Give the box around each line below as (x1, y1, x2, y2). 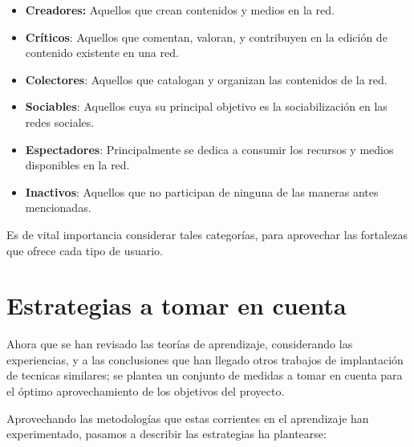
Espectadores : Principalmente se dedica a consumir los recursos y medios (25, 140, 394, 157)
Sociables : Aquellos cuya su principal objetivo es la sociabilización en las (25, 98, 388, 115)
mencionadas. (25, 199, 91, 216)
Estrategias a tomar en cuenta (6, 289, 347, 322)
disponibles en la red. (25, 156, 130, 173)
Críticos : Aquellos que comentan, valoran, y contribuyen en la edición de (25, 28, 388, 45)
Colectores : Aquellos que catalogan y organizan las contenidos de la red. (25, 71, 388, 87)
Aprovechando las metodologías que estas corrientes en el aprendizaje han (6, 409, 369, 426)
